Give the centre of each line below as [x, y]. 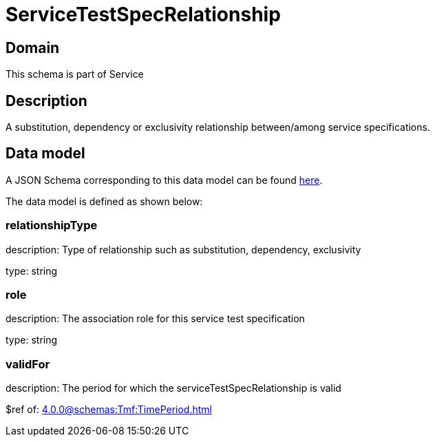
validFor [28, 364]
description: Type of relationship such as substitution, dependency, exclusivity [183, 249]
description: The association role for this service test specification [155, 319]
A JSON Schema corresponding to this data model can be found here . [164, 180]
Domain [33, 48]
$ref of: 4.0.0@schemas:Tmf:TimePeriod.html [109, 410]
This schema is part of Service [75, 74]
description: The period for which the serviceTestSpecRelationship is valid [173, 388]
